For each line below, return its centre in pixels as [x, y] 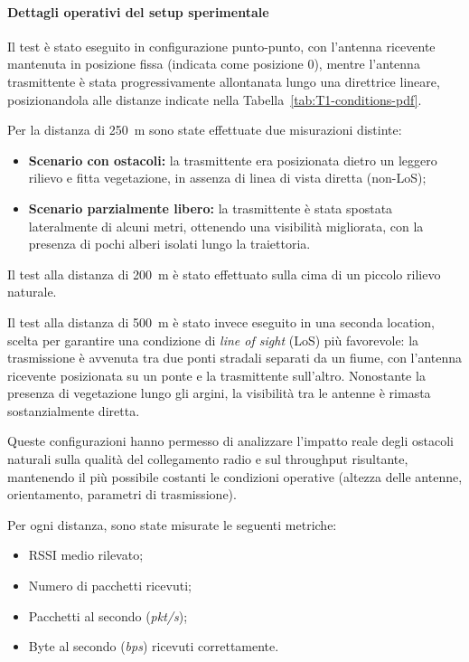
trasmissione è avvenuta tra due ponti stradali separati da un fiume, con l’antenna [235, 358]
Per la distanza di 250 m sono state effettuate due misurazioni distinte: [205, 130]
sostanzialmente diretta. [74, 410]
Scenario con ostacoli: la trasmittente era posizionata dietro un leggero [233, 160]
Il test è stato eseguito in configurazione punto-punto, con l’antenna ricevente [221, 46]
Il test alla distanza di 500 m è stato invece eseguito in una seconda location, [221, 322]
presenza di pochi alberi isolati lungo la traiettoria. [169, 244]
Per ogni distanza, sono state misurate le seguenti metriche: [172, 524]
